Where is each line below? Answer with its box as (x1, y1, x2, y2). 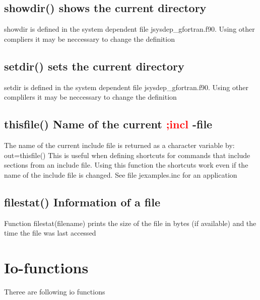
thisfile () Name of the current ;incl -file (4, 116, 213, 132)
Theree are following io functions (4, 286, 105, 296)
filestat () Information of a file (4, 194, 160, 209)
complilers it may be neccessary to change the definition (4, 92, 177, 102)
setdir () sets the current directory (4, 58, 184, 73)
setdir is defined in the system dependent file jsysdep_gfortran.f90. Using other (4, 82, 248, 92)
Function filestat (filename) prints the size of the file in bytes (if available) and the (4, 217, 256, 228)
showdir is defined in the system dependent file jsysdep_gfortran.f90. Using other (4, 24, 255, 34)
